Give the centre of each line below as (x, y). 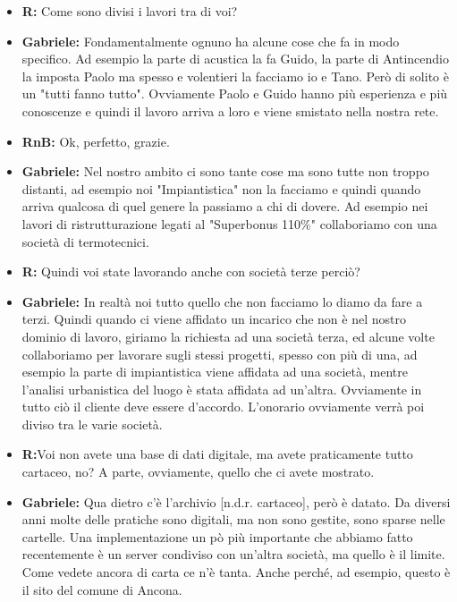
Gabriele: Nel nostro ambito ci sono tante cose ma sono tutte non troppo (225, 171)
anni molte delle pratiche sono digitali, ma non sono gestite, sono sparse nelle (233, 519)
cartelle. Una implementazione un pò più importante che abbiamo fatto (217, 536)
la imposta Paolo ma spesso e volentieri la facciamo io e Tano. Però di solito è (235, 76)
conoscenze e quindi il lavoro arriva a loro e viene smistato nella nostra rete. (230, 110)
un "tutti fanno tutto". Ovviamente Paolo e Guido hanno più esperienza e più (235, 93)
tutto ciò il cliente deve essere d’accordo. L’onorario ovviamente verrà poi (223, 407)
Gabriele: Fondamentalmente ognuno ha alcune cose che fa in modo (211, 41)
